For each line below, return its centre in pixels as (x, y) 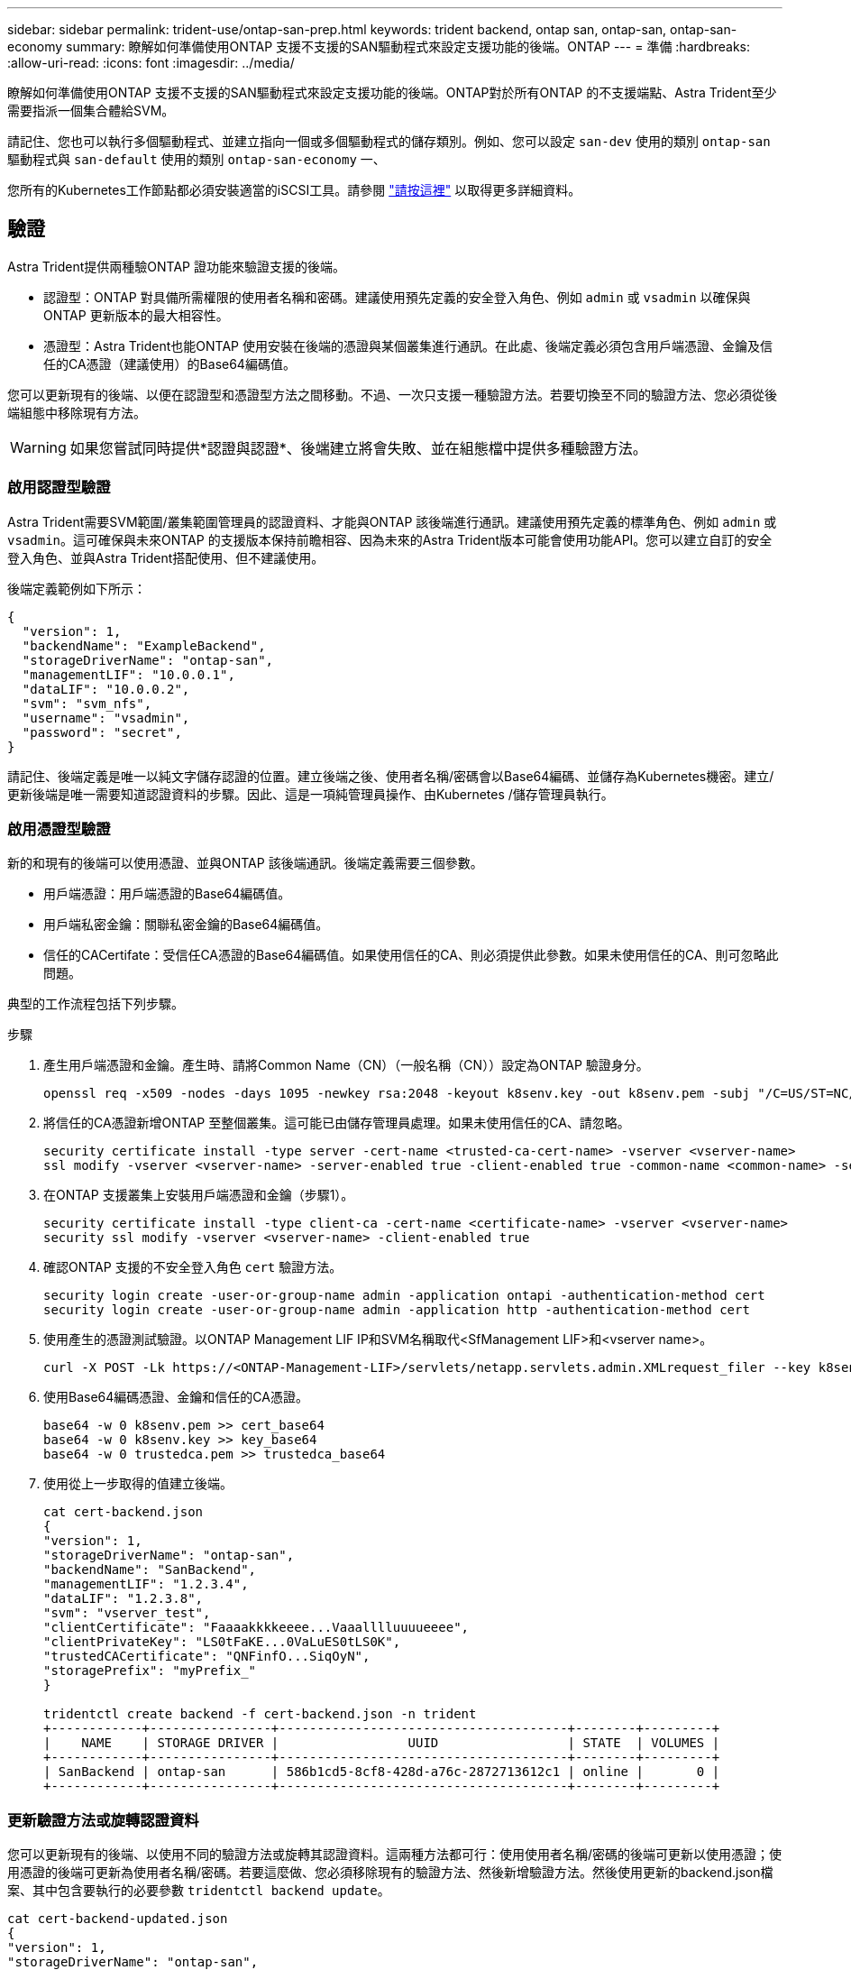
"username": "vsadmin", (106, 718)
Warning (38, 447)
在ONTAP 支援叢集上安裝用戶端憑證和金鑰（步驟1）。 (199, 1195)
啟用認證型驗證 (59, 488)
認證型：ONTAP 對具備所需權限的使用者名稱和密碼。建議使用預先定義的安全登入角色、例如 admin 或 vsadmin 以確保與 (397, 297)
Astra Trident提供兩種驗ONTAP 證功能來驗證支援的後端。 (176, 266)
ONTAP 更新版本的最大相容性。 (136, 315)
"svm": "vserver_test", (127, 1613)
